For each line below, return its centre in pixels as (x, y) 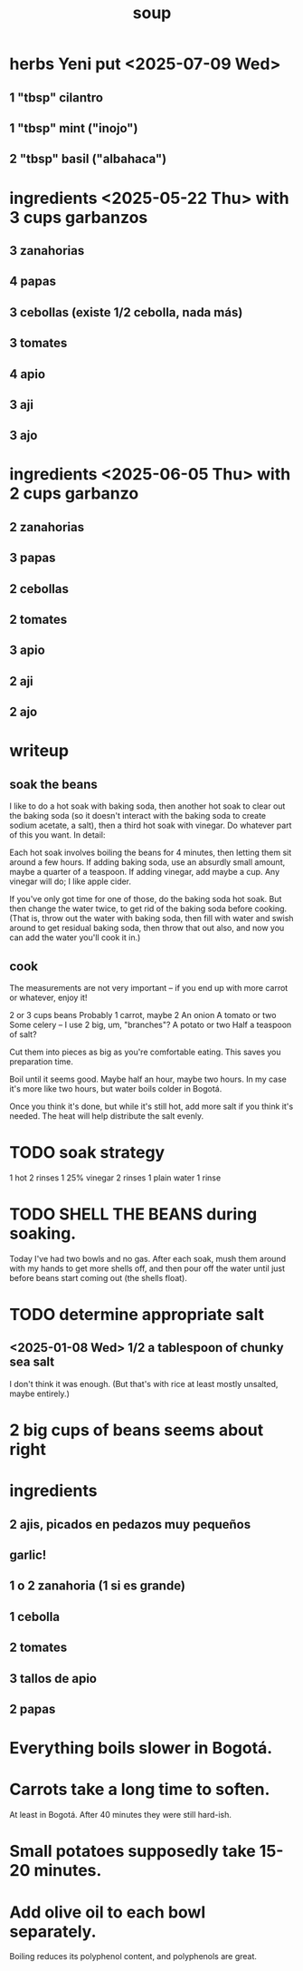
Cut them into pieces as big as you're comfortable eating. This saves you (146, 1052)
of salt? (24, 1034)
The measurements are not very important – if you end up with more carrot (149, 988)
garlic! (28, 1555)
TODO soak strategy (87, 1153)
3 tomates (38, 343)
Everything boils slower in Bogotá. (141, 1748)
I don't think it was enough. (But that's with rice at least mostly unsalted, (144, 1384)
